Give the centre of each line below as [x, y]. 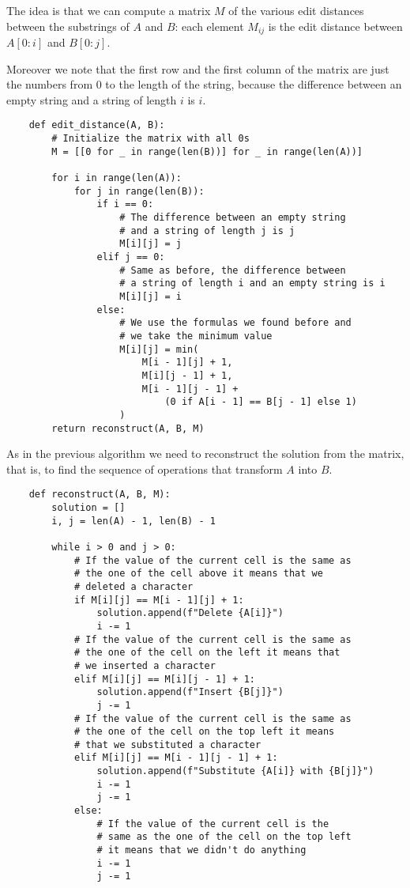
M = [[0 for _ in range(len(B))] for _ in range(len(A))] [207, 151]
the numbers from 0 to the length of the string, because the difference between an [204, 84]
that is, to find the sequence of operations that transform [145, 469]
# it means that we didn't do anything [201, 850]
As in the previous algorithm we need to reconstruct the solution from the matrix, [205, 453]
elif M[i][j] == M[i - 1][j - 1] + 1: [176, 758]
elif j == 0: [131, 257]
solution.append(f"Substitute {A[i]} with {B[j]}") [235, 771]
